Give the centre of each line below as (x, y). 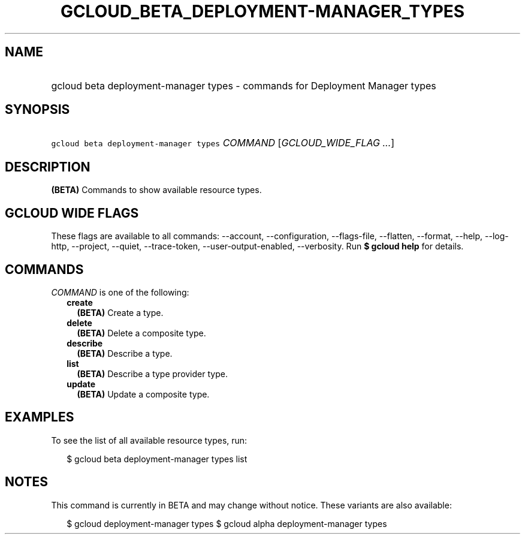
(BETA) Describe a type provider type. (152, 374)
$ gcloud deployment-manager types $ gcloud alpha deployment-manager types (227, 523)
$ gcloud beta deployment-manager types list (157, 459)
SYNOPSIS (37, 110)
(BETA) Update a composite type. (143, 394)
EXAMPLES (40, 417)
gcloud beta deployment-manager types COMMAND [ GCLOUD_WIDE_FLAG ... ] (223, 143)
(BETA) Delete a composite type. (141, 333)
